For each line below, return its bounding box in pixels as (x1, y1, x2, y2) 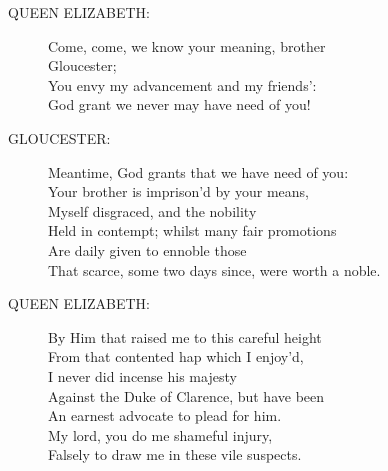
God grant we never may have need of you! (48, 94, 311, 115)
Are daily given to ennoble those (48, 239, 247, 260)
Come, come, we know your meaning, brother (48, 35, 326, 56)
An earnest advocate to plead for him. (48, 405, 282, 426)
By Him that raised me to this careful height (48, 326, 322, 347)
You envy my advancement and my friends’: (48, 74, 317, 95)
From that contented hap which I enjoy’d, (48, 346, 304, 367)
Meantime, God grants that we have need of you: (48, 161, 349, 182)
